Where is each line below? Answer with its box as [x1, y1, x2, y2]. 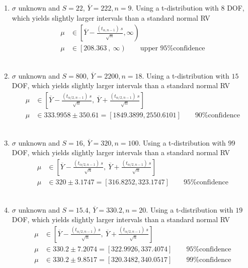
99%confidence [186, 256, 231, 263]
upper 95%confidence [140, 45, 205, 52]
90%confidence [195, 112, 240, 119]
